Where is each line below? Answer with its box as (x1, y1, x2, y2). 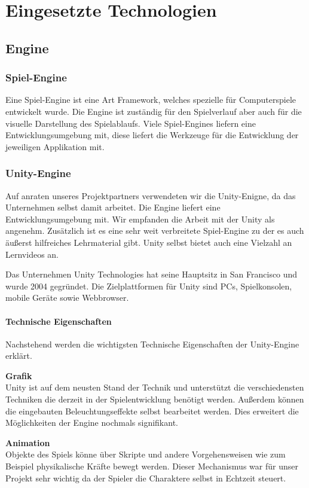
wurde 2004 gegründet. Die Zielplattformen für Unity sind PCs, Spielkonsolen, (5, 279, 292, 292)
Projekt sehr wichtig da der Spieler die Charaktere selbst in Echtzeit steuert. (5, 471, 286, 484)
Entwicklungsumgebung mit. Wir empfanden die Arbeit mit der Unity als (5, 212, 275, 225)
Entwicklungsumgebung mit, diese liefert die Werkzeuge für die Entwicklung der (5, 129, 299, 141)
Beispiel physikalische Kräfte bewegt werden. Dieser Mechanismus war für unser (5, 460, 298, 472)
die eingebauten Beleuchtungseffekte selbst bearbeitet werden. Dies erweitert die (5, 404, 299, 417)
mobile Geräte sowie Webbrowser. (5, 291, 129, 304)
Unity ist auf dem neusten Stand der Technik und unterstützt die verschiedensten (5, 381, 304, 394)
